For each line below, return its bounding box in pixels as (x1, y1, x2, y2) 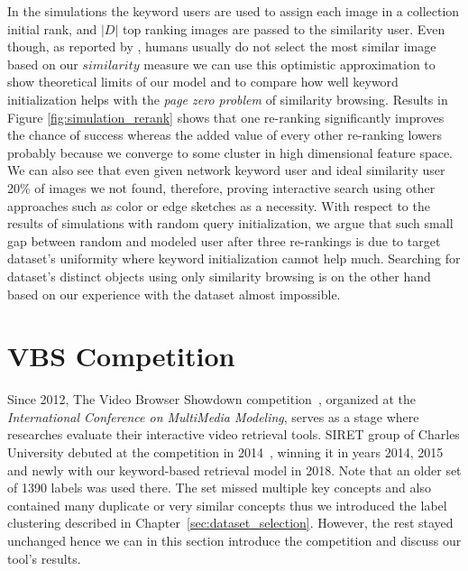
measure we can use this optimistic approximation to (143, 54, 436, 73)
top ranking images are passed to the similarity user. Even (122, 19, 445, 38)
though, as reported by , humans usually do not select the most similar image (7, 37, 436, 56)
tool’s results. (7, 548, 81, 567)
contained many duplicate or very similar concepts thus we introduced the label (7, 495, 447, 514)
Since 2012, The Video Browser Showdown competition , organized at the (7, 390, 417, 409)
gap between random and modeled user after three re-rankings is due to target (7, 231, 441, 250)
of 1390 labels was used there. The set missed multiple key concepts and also (7, 478, 431, 497)
